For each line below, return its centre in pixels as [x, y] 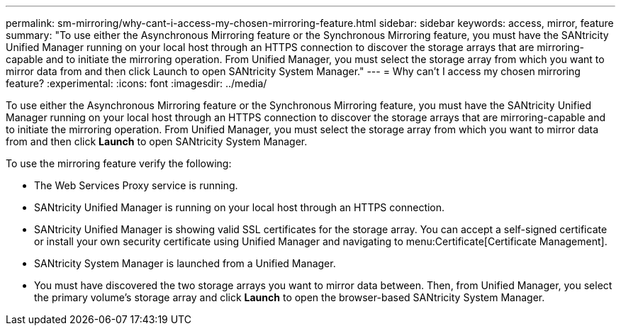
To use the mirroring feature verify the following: [119, 163]
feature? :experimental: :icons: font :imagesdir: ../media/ [136, 83]
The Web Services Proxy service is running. [136, 185]
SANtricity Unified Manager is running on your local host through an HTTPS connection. [240, 207]
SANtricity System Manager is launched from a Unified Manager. [185, 263]
